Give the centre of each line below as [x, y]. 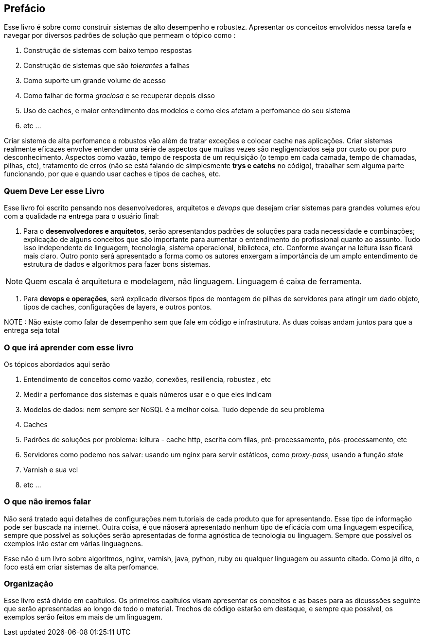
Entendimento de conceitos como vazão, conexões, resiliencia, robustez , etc [147, 379]
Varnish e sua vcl [51, 469]
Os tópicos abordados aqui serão [57, 364]
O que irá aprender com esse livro [69, 347]
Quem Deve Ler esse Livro [54, 191]
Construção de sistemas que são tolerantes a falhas [106, 66]
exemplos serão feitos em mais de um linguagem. [83, 617]
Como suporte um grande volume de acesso [95, 81]
